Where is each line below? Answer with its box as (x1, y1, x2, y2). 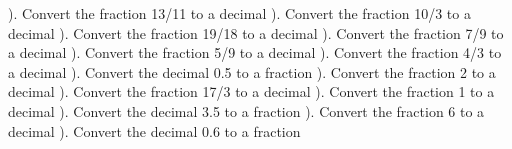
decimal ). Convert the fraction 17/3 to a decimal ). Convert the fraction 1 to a (8, 81, 495, 102)
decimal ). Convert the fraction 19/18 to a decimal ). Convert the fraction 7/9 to (8, 22, 504, 43)
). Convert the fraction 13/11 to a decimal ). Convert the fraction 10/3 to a (8, 3, 471, 23)
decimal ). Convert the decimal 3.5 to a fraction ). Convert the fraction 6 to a (8, 100, 485, 121)
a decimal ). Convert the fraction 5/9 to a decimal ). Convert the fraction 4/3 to (8, 42, 502, 63)
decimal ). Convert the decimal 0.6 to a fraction (8, 120, 301, 141)
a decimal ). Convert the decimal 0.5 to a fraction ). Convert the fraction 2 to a (8, 61, 496, 82)
